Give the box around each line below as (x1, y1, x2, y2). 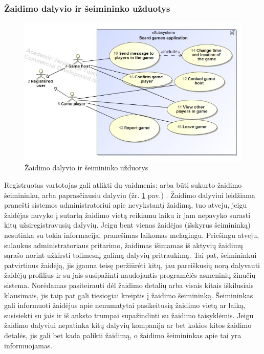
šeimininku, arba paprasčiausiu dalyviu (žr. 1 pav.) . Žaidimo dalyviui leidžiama (4, 189, 255, 200)
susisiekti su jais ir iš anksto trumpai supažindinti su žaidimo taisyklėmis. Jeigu (4, 309, 254, 320)
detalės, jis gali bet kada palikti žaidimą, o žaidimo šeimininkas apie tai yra (4, 329, 241, 340)
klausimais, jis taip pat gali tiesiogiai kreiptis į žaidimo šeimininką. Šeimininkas (4, 290, 253, 300)
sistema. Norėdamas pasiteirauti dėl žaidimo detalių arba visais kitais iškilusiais (4, 279, 254, 290)
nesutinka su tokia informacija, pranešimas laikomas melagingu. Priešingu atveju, (4, 230, 259, 240)
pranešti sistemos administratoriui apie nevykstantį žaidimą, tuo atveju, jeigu (4, 200, 247, 210)
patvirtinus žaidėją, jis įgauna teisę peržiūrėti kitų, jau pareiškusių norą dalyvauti (4, 259, 260, 270)
